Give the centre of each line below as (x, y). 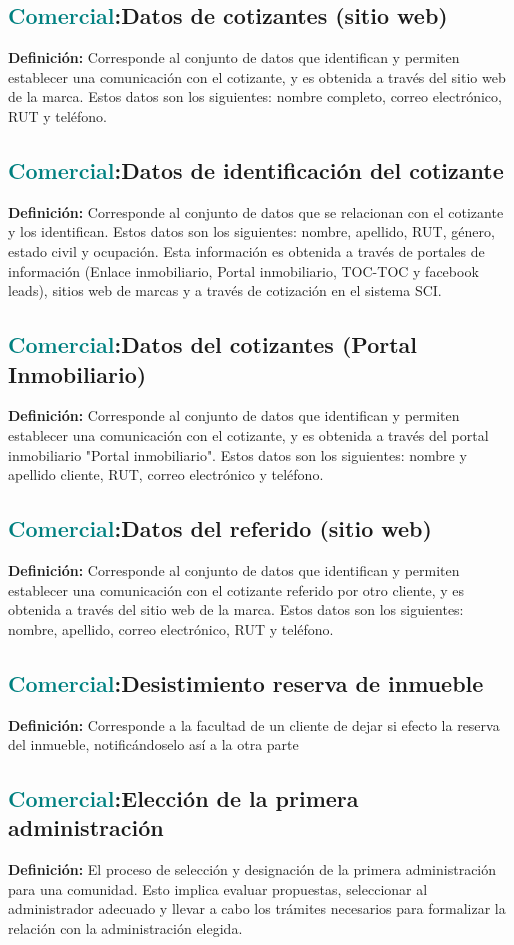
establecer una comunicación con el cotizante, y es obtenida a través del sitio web (257, 76)
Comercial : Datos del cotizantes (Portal (212, 344)
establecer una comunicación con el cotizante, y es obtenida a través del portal (248, 434)
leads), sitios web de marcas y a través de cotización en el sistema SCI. (225, 290)
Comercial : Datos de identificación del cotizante (256, 169)
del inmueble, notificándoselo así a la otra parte (153, 744)
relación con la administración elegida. (125, 928)
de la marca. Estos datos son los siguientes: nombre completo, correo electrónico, (255, 96)
